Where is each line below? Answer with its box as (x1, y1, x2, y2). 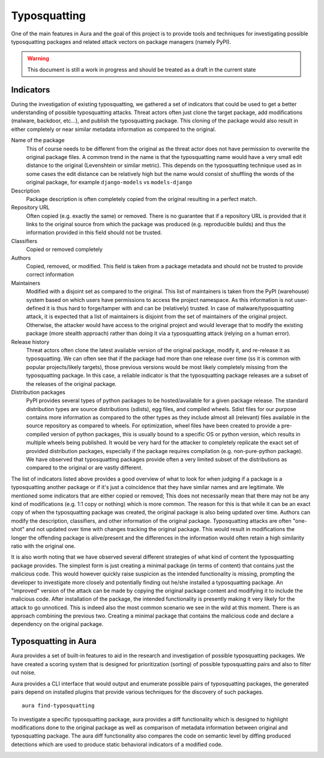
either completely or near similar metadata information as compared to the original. (11, 125, 216, 133)
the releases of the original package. (26, 380, 117, 387)
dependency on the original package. (11, 621, 104, 628)
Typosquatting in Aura (11, 636, 97, 646)
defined (26, 305, 46, 311)
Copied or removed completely (26, 246, 103, 253)
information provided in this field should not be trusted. (26, 229, 162, 236)
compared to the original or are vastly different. (26, 464, 143, 471)
